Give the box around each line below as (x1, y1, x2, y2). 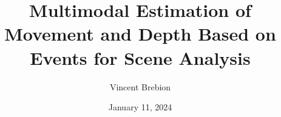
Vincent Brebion (109, 80, 171, 93)
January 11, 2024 (108, 101, 172, 113)
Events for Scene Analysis (30, 45, 251, 70)
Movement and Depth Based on (4, 21, 276, 46)
